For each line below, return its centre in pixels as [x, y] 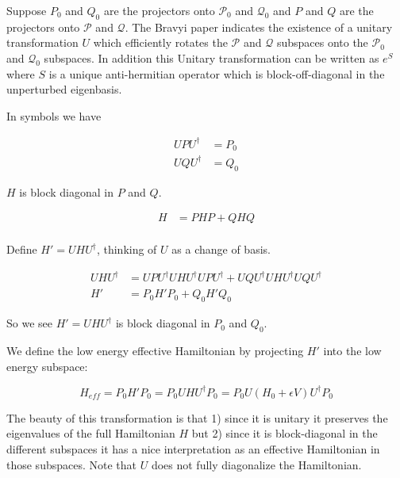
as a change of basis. [221, 249]
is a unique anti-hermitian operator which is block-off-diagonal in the [217, 73]
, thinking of [127, 249]
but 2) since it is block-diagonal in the [285, 433]
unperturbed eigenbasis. [64, 89]
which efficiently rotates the [160, 42]
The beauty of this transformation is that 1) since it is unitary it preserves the [197, 417]
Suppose [27, 10]
